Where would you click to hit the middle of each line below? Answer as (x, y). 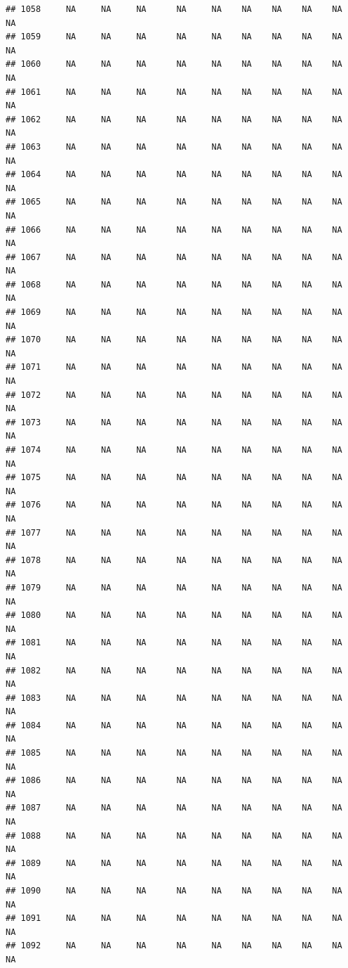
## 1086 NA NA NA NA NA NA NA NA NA (174, 781)
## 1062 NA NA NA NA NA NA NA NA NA (174, 119)
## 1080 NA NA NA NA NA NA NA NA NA (174, 615)
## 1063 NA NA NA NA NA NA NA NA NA (174, 147)
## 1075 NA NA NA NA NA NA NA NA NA (174, 478)
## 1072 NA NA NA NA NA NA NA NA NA (174, 395)
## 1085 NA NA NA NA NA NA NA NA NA (174, 753)
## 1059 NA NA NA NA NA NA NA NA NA (174, 37)
